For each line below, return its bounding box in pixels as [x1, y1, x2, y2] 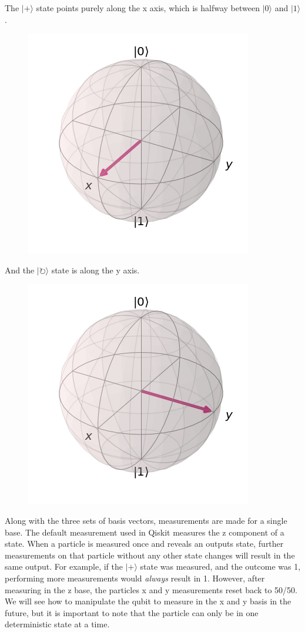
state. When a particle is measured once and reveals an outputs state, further [5, 537, 284, 550]
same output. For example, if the [5, 560, 123, 573]
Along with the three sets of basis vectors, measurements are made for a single [5, 514, 287, 526]
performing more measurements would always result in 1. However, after [5, 571, 265, 584]
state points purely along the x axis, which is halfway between [36, 2, 260, 14]
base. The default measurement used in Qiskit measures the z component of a [5, 526, 284, 538]
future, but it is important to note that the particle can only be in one [5, 606, 259, 618]
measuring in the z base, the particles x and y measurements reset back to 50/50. [5, 583, 297, 596]
